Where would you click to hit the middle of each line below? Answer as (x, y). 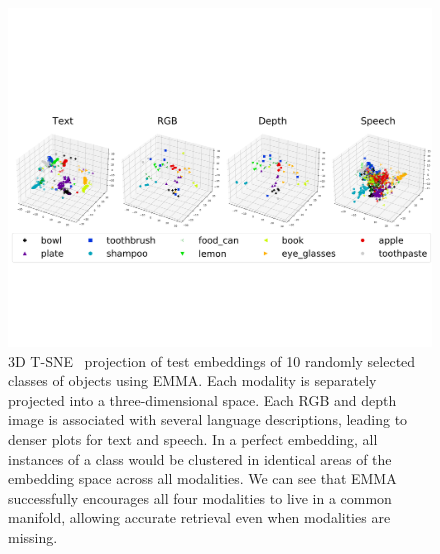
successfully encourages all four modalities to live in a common (200, 497)
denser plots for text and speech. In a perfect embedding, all (193, 439)
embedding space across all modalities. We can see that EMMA (202, 478)
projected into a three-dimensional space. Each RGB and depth (202, 399)
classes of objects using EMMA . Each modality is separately (192, 380)
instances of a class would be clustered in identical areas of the (200, 458)
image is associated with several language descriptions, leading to (208, 419)
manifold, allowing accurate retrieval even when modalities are (199, 517)
